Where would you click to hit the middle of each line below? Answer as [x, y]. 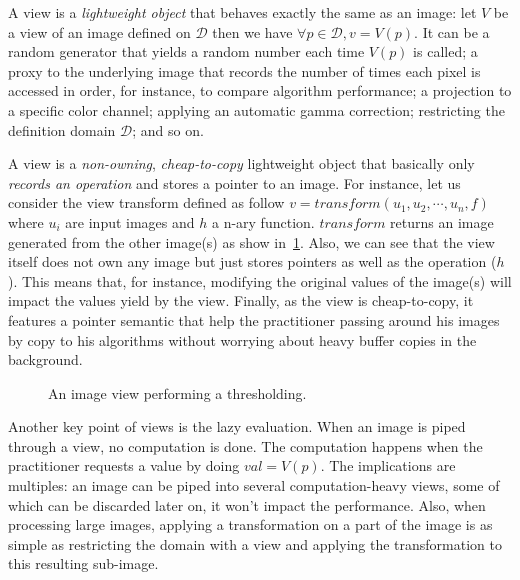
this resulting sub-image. [83, 563]
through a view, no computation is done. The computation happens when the [245, 445]
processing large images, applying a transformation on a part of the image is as [250, 524]
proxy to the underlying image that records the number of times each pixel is [244, 70]
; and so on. [168, 129]
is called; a [445, 51]
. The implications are [388, 465]
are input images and [130, 221]
